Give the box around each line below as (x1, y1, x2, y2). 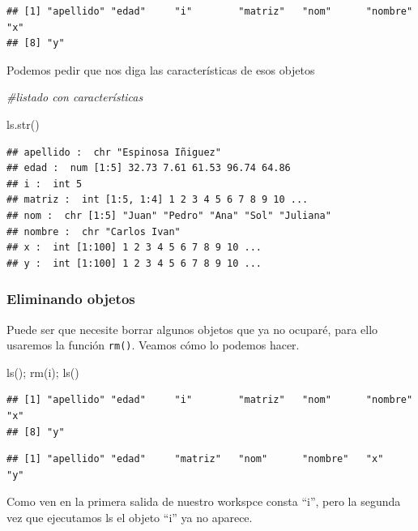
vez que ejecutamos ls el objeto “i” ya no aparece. (6, 508, 253, 525)
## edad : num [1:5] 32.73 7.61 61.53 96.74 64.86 (6, 162, 291, 174)
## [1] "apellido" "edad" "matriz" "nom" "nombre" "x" (6, 453, 384, 465)
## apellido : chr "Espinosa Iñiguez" (6, 146, 221, 158)
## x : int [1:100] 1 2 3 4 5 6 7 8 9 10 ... (6, 242, 262, 254)
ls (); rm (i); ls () (6, 363, 79, 380)
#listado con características (6, 88, 143, 105)
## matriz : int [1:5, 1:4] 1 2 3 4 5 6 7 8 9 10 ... (6, 194, 309, 206)
